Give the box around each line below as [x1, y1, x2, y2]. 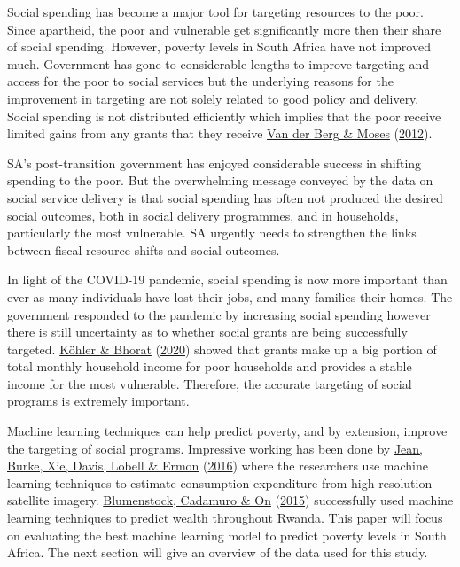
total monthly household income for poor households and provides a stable [7, 357, 412, 376]
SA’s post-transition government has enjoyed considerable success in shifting [7, 153, 422, 172]
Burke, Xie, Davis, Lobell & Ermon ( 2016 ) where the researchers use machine [7, 456, 428, 475]
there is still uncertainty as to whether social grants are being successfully [7, 322, 408, 341]
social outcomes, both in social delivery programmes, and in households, [7, 206, 399, 224]
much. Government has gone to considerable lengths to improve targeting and [7, 54, 430, 73]
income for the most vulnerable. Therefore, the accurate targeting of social [7, 374, 412, 392]
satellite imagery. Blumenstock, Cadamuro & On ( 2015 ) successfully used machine [7, 491, 454, 509]
